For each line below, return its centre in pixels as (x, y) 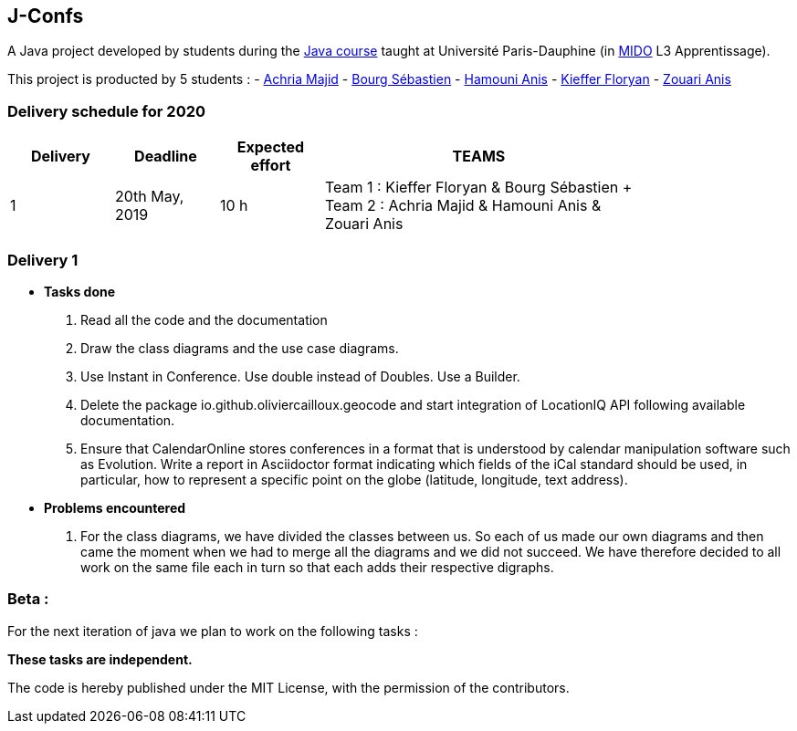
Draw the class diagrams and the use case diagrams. (240, 348)
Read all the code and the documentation (204, 319)
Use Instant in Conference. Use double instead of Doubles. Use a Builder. (300, 376)
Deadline (166, 157)
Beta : (28, 599)
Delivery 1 (43, 260)
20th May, (149, 197)
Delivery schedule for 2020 (106, 111)
